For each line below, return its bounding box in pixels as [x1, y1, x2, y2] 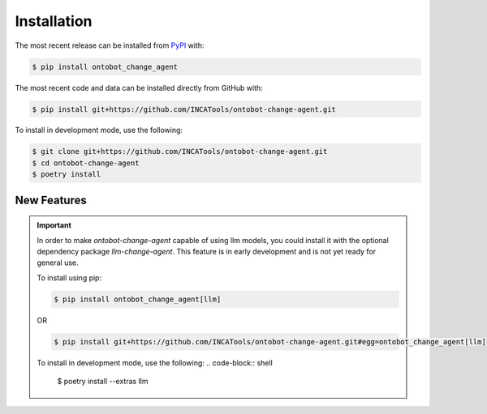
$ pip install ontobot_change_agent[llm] [54, 294, 222, 304]
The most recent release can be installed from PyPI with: [15, 41, 205, 50]
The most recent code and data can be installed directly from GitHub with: [15, 83, 263, 92]
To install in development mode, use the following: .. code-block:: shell [37, 357, 274, 368]
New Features [15, 193, 87, 207]
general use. [37, 258, 79, 267]
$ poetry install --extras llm [57, 377, 149, 386]
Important [37, 220, 72, 230]
